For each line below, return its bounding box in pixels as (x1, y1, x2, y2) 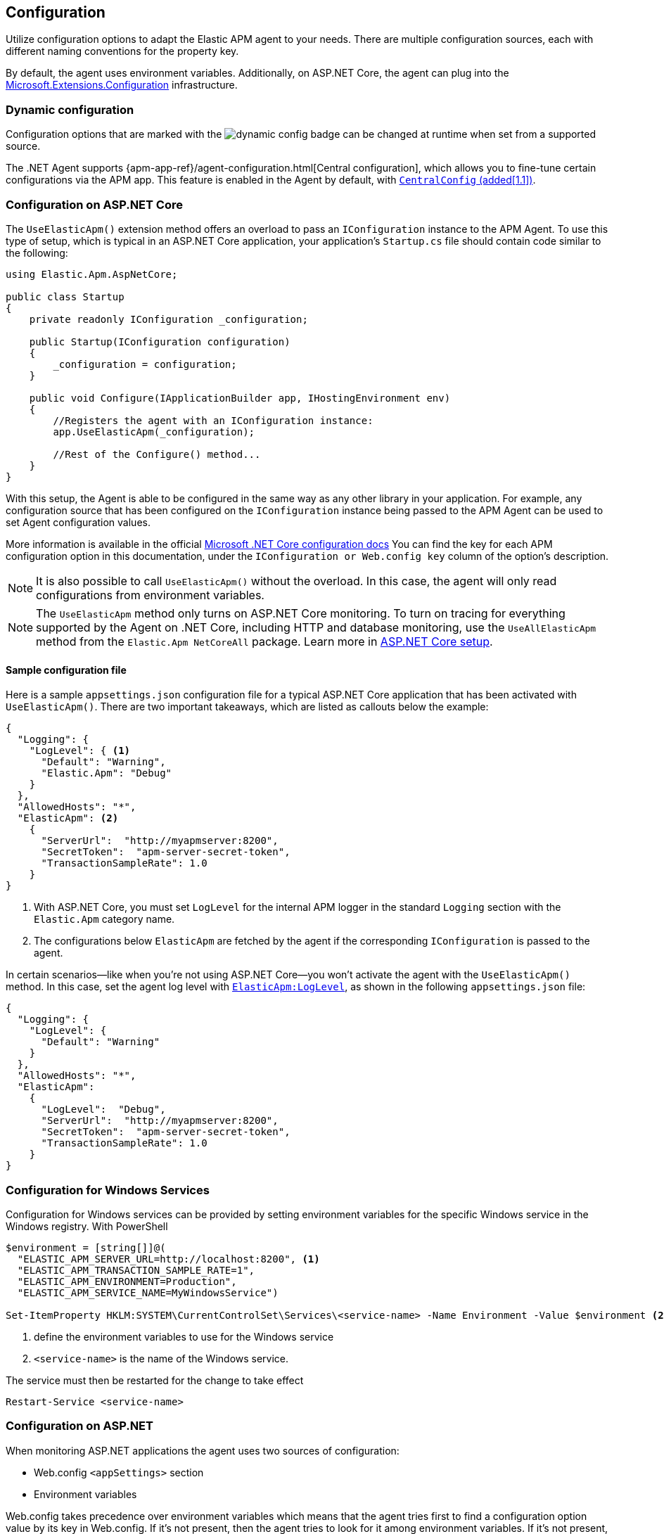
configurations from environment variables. (36, 587, 264, 602)
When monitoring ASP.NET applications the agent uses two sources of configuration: (6, 1444, 400, 1457)
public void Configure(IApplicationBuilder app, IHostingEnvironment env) (29, 392, 451, 404)
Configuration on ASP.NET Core (6, 197, 183, 212)
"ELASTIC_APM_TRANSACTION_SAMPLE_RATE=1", (17, 1264, 255, 1276)
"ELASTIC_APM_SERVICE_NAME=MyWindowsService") (17, 1286, 279, 1298)
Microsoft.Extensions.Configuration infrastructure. (6, 79, 238, 91)
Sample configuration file (6, 663, 127, 676)
